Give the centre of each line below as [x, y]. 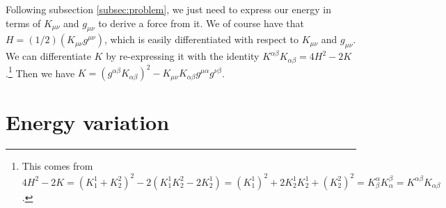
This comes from [57, 166]
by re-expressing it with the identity [183, 56]
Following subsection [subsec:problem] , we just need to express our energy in [168, 9]
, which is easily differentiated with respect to [201, 39]
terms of [23, 23]
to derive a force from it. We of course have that [201, 23]
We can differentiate [48, 56]
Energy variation [88, 122]
